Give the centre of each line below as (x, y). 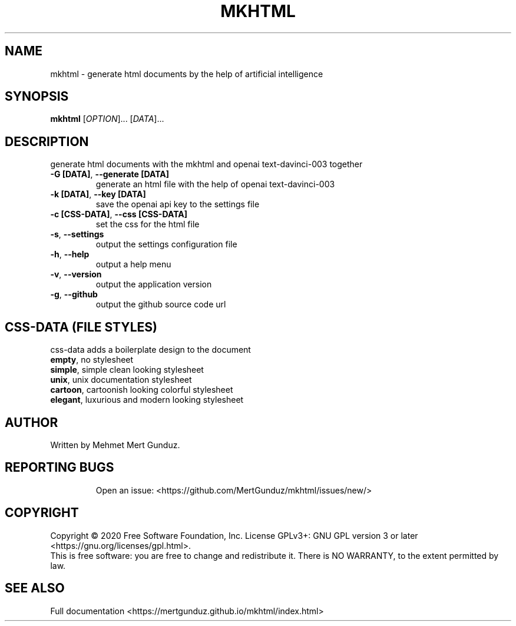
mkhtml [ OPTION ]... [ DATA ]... (107, 119)
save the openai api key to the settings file (178, 204)
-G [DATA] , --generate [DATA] (110, 174)
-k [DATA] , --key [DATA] (98, 194)
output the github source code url (161, 304)
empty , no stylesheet (92, 360)
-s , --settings (77, 234)
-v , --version (76, 274)
